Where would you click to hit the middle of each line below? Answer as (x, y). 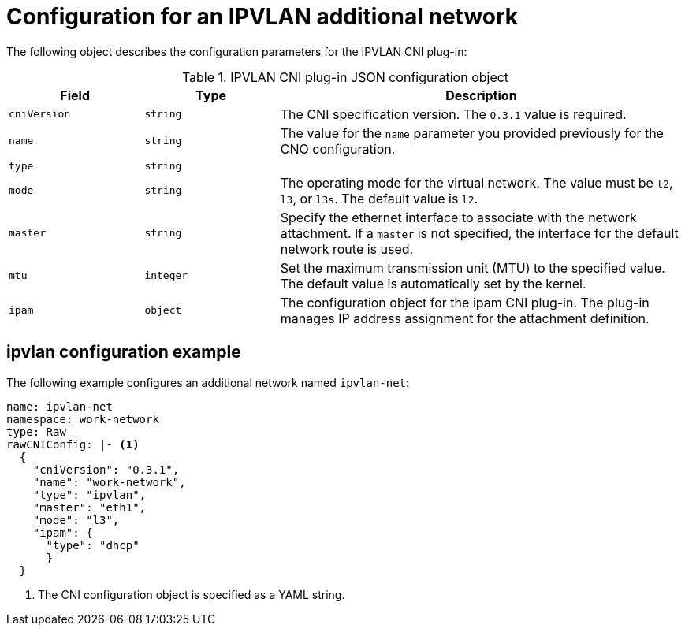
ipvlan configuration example (124, 352)
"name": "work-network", (109, 482)
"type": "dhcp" (93, 545)
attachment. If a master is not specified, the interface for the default (479, 233)
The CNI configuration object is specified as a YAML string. (192, 594)
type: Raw (36, 431)
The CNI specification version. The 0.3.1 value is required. (453, 114)
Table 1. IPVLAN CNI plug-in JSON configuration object (345, 77)
